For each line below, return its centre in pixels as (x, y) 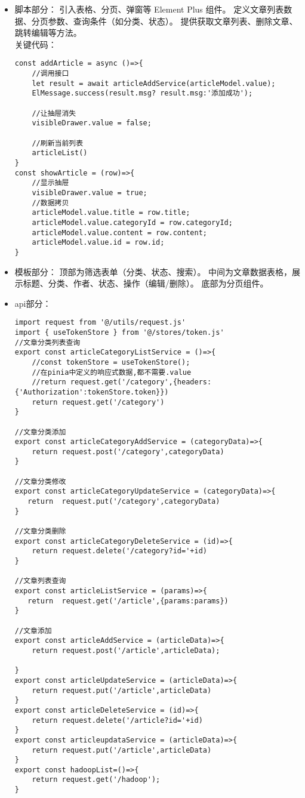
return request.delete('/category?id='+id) (119, 551)
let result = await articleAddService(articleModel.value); (154, 83)
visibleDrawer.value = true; (90, 192)
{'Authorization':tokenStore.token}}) (92, 392)
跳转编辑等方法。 (48, 33)
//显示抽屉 (50, 183)
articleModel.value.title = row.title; (111, 213)
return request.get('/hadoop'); (96, 780)
